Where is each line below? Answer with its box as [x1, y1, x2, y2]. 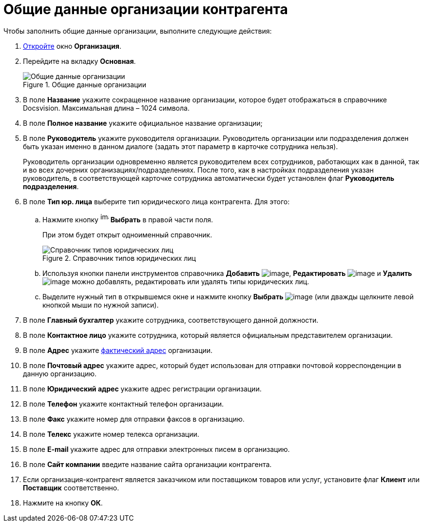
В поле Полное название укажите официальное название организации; [23, 118, 263, 127]
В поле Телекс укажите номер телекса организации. [23, 429, 199, 438]
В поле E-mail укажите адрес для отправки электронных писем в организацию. [23, 445, 290, 453]
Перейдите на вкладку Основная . [23, 57, 136, 65]
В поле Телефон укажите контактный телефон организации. [23, 399, 224, 408]
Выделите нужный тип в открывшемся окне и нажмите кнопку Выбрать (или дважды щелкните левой [42, 292, 414, 301]
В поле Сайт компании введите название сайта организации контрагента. [23, 460, 272, 468]
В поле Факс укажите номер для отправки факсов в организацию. [23, 414, 245, 423]
